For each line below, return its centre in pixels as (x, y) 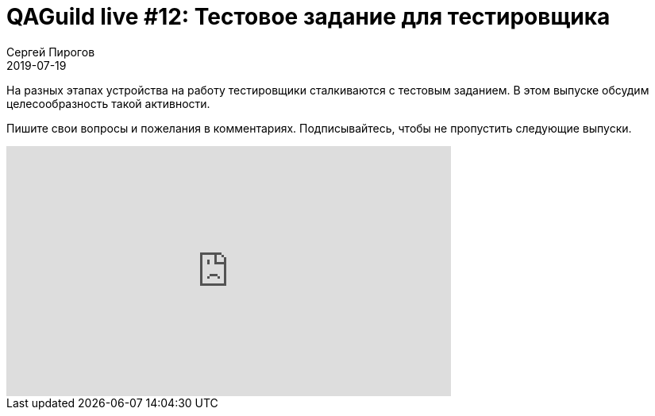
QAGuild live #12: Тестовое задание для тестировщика (308, 17)
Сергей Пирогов (51, 52)
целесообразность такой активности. (108, 103)
